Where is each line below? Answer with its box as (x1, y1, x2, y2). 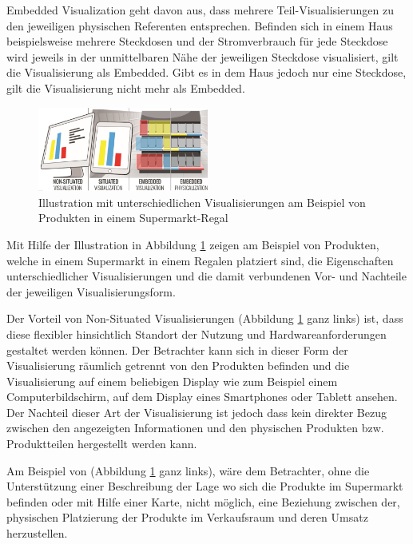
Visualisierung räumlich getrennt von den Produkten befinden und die (6, 357, 350, 374)
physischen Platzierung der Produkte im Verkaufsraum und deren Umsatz (6, 509, 368, 526)
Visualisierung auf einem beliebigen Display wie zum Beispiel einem (6, 372, 338, 389)
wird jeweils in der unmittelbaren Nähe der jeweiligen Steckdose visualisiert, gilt (6, 48, 399, 65)
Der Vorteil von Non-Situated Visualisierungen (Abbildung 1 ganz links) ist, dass (6, 310, 403, 327)
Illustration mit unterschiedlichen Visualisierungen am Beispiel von (38, 193, 366, 210)
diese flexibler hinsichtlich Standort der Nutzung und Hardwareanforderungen (6, 325, 387, 342)
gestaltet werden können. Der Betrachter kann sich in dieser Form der (6, 341, 348, 358)
